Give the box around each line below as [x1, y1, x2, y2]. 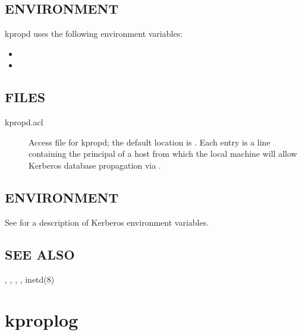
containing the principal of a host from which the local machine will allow [29, 147, 297, 160]
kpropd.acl [5, 116, 43, 128]
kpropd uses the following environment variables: [5, 27, 183, 40]
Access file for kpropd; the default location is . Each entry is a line [29, 135, 270, 148]
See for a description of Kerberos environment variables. [5, 216, 209, 228]
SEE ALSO [5, 245, 75, 263]
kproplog [5, 308, 78, 332]
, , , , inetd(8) [5, 273, 55, 285]
